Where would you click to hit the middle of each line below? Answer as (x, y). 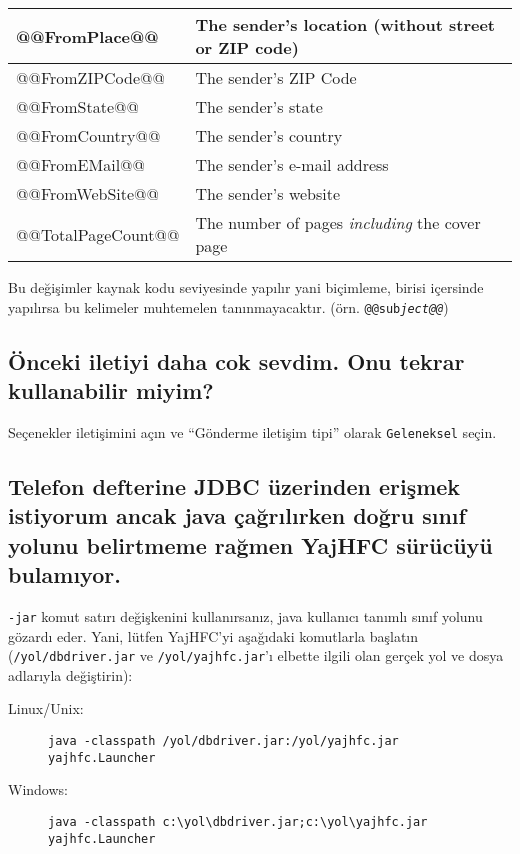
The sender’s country (269, 135)
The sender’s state (259, 106)
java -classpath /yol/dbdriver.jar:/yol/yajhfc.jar (223, 740)
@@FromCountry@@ (88, 135)
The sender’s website (268, 193)
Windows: (38, 789)
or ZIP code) (247, 47)
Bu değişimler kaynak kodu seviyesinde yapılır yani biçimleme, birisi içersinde (246, 287)
